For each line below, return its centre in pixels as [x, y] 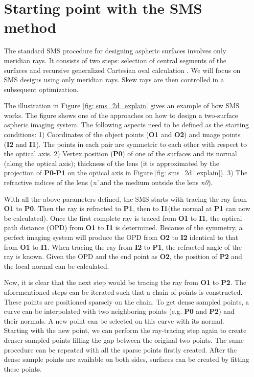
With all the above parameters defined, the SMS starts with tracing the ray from [126, 199]
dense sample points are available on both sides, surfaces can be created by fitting [127, 359]
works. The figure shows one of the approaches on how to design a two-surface [121, 115]
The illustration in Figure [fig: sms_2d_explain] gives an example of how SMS [122, 106]
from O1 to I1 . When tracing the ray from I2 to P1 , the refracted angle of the [123, 247]
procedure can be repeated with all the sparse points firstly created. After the [120, 349]
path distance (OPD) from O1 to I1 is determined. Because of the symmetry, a [123, 227]
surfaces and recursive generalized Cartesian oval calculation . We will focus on [122, 70]
